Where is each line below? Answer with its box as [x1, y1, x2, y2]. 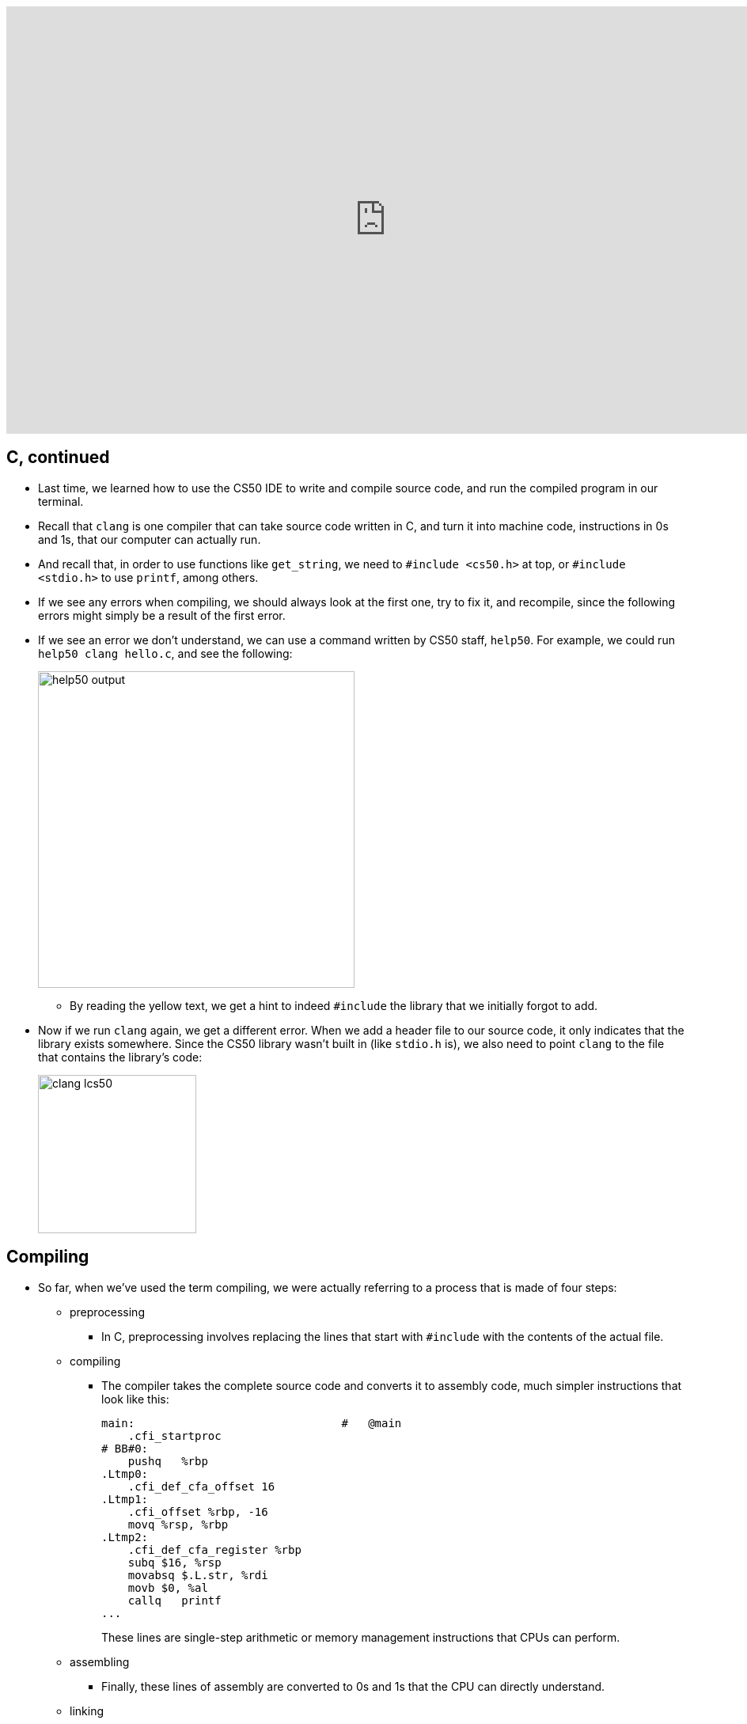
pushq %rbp [127, 1454, 208, 1468]
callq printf [127, 1593, 222, 1607]
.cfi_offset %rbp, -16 [127, 1505, 268, 1518]
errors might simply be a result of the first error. [38, 608, 286, 622]
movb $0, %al [127, 1581, 208, 1594]
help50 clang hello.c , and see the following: [38, 646, 293, 660]
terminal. [38, 494, 84, 508]
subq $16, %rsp [127, 1555, 222, 1569]
